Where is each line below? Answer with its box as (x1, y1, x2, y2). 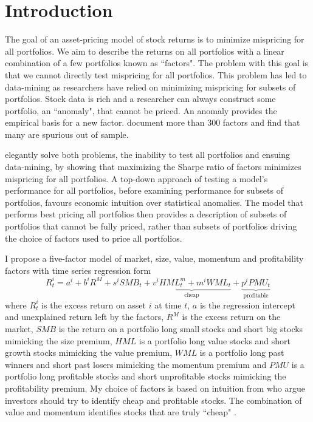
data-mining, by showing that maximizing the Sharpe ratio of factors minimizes (5, 160, 301, 173)
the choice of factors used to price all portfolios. (5, 231, 182, 244)
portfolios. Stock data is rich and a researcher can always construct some (5, 92, 276, 105)
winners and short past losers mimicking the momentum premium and (5, 358, 267, 370)
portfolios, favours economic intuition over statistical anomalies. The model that (5, 196, 303, 208)
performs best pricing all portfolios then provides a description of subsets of (5, 208, 287, 220)
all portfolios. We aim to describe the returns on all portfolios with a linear (5, 44, 284, 57)
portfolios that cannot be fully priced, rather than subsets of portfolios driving (5, 220, 297, 233)
